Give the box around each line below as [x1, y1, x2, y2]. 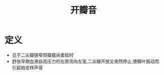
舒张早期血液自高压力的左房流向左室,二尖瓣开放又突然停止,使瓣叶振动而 [11, 58, 159, 64]
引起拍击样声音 [11, 64, 43, 70]
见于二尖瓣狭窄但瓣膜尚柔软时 [11, 52, 73, 58]
